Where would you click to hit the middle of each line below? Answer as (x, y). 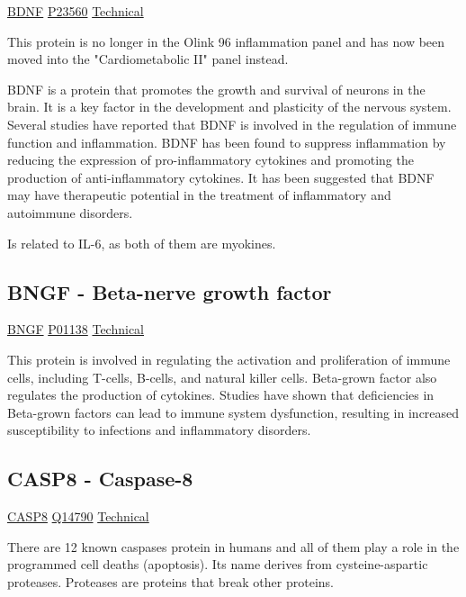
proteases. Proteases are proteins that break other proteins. (170, 581)
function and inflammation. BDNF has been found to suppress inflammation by (227, 142)
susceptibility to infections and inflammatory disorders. (159, 430)
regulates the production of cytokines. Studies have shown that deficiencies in (221, 395)
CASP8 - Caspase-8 (100, 479)
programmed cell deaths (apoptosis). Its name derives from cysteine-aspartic (218, 564)
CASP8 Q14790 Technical (78, 516)
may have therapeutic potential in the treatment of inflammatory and (199, 195)
